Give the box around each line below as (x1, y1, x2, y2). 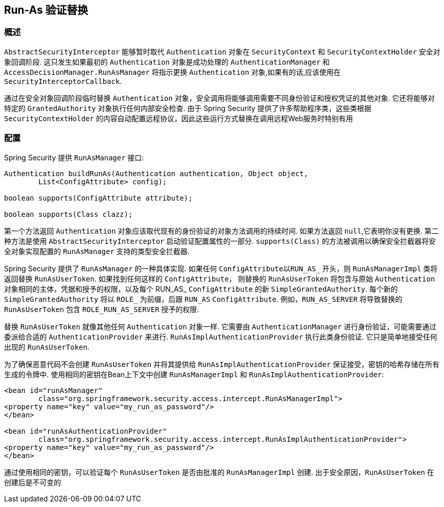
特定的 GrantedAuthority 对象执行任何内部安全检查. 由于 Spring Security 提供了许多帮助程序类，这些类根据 (4, 103, 371, 112)
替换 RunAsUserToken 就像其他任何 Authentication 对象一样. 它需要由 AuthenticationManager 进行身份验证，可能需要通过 (4, 322, 436, 331)
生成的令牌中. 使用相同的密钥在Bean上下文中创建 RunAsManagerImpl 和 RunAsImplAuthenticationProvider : (4, 370, 384, 379)
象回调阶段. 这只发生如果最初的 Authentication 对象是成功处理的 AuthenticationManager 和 (4, 57, 330, 66)
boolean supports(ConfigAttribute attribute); (4, 193, 193, 202)
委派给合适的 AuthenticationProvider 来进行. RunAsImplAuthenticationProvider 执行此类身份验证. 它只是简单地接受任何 (4, 332, 437, 341)
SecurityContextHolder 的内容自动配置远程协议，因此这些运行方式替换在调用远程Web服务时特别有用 (4, 114, 353, 123)
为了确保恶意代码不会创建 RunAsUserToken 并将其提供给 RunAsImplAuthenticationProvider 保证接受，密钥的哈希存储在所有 (4, 359, 440, 369)
